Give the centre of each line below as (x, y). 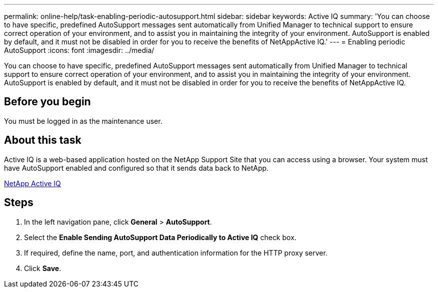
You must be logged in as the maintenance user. (83, 121)
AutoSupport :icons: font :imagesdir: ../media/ (79, 50)
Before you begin (47, 102)
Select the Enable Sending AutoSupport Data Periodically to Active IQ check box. (160, 237)
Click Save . (43, 268)
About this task (43, 140)
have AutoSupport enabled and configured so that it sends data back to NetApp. (136, 168)
